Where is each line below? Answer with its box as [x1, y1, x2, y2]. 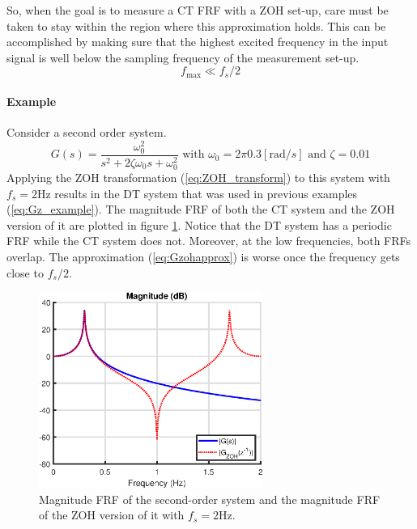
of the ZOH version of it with [39, 506, 185, 523]
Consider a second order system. [6, 124, 167, 141]
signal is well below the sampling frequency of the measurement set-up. [6, 49, 360, 66]
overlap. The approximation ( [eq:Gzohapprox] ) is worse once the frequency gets [6, 248, 400, 265]
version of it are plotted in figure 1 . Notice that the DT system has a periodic [6, 216, 392, 233]
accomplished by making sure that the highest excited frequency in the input [6, 33, 389, 50]
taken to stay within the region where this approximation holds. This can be [6, 17, 386, 34]
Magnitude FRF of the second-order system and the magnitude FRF [39, 490, 381, 507]
